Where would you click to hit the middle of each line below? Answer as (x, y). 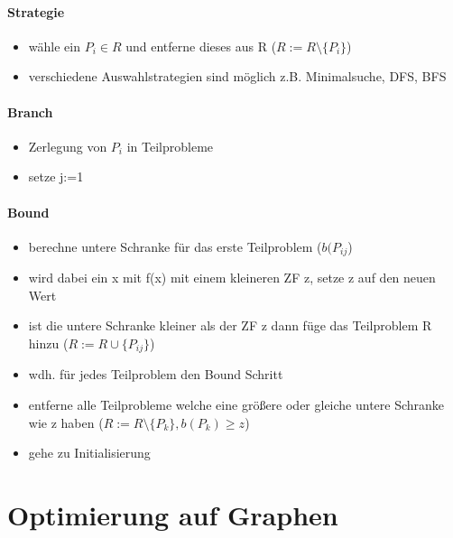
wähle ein (54, 46)
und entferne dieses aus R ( (201, 46)
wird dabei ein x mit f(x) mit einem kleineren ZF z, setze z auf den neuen (232, 278)
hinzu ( (48, 343)
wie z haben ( (66, 422)
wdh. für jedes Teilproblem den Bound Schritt (156, 374)
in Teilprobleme (170, 146)
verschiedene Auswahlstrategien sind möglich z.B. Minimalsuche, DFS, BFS (237, 76)
